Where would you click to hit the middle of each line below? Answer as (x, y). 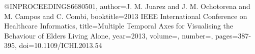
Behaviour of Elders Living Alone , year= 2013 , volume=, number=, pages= (121, 35)
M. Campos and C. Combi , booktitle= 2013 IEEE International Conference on (126, 16)
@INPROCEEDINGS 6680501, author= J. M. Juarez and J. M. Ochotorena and (127, 6)
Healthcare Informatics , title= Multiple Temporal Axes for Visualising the (119, 26)
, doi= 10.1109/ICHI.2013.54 (59, 45)
